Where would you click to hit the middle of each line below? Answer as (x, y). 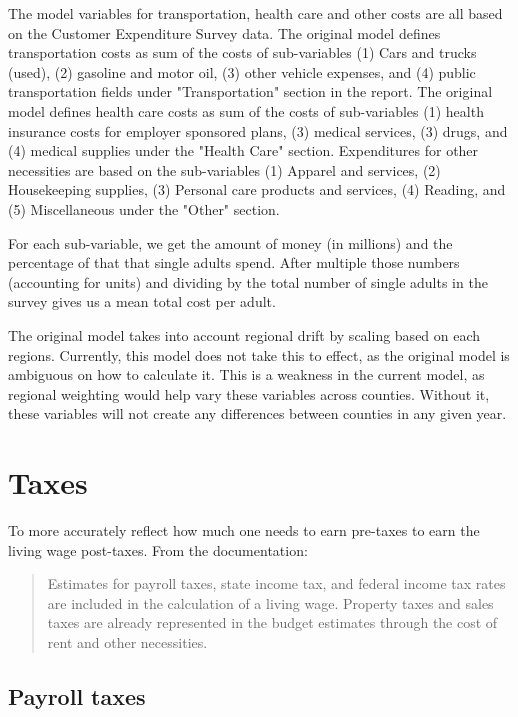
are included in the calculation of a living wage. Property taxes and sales (270, 602)
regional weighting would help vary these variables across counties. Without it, (249, 393)
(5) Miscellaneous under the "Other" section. (144, 208)
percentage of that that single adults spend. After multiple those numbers (234, 262)
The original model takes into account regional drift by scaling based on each (244, 334)
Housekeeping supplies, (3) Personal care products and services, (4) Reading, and (257, 189)
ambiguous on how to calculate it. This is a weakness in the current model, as (246, 374)
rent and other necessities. (127, 641)
